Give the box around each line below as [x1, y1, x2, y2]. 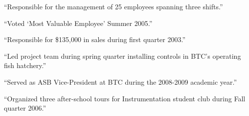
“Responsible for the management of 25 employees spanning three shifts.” [4, 1, 223, 11]
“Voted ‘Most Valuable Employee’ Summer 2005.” [4, 18, 153, 28]
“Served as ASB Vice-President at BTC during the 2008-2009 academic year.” [4, 76, 237, 87]
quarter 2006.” [4, 103, 46, 113]
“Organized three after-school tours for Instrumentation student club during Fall [4, 93, 246, 103]
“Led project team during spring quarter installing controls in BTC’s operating [4, 50, 241, 61]
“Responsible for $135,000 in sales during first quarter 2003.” [4, 34, 186, 45]
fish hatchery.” [4, 60, 46, 70]
